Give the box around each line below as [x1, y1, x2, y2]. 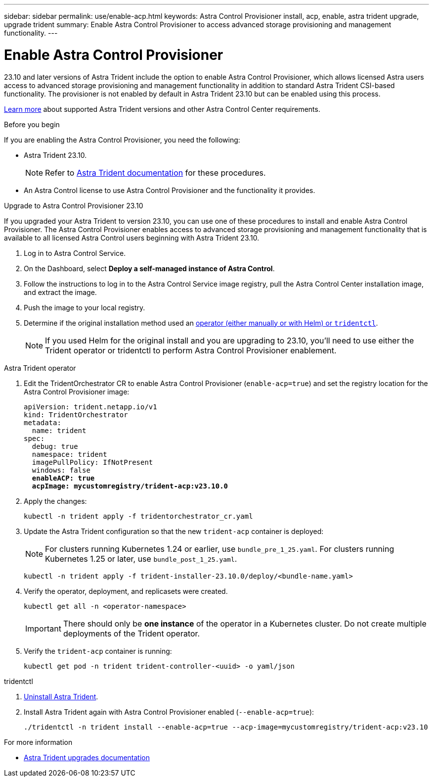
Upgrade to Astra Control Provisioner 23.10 [4, 201, 143, 210]
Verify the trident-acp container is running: [24, 646, 172, 655]
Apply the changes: [24, 496, 87, 505]
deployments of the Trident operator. [63, 628, 200, 638]
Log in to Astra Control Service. [24, 248, 126, 257]
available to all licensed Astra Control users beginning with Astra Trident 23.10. [4, 233, 260, 242]
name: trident [32, 426, 87, 435]
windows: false [32, 466, 90, 474]
